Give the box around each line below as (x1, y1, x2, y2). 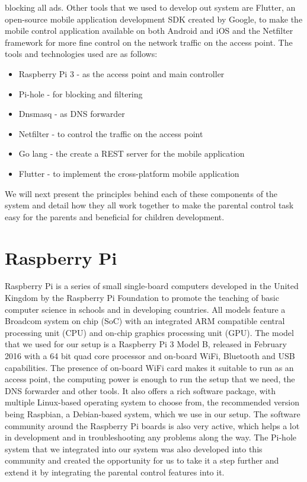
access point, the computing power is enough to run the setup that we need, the (5, 373, 295, 385)
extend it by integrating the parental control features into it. (5, 465, 225, 478)
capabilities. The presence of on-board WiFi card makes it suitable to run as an (5, 361, 294, 373)
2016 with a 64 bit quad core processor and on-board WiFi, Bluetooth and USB (5, 350, 295, 361)
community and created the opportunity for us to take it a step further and (5, 454, 279, 467)
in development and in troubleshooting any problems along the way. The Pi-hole (5, 431, 297, 443)
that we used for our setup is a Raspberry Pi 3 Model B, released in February (5, 338, 287, 350)
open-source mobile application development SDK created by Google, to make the (5, 12, 303, 25)
